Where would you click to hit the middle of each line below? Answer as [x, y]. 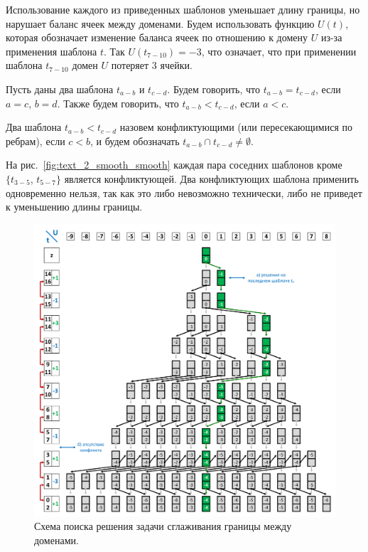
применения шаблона [52, 51]
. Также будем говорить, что [118, 103]
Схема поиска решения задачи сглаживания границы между [163, 526]
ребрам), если [36, 140]
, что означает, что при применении [279, 51]
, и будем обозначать [135, 140]
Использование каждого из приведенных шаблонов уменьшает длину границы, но [183, 9]
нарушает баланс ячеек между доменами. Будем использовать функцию [160, 23]
